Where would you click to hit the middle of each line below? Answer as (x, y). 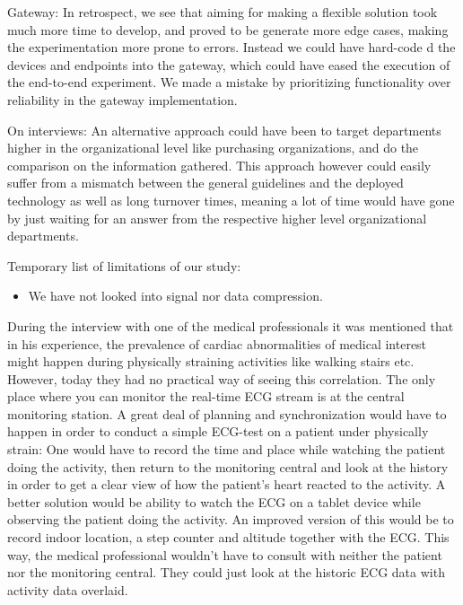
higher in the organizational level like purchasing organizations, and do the (213, 148)
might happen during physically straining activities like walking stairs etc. (211, 361)
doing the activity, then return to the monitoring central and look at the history (228, 466)
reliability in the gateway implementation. (122, 99)
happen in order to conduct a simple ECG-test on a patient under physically (218, 431)
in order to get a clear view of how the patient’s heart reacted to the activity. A (227, 484)
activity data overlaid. (68, 589)
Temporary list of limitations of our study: (124, 265)
